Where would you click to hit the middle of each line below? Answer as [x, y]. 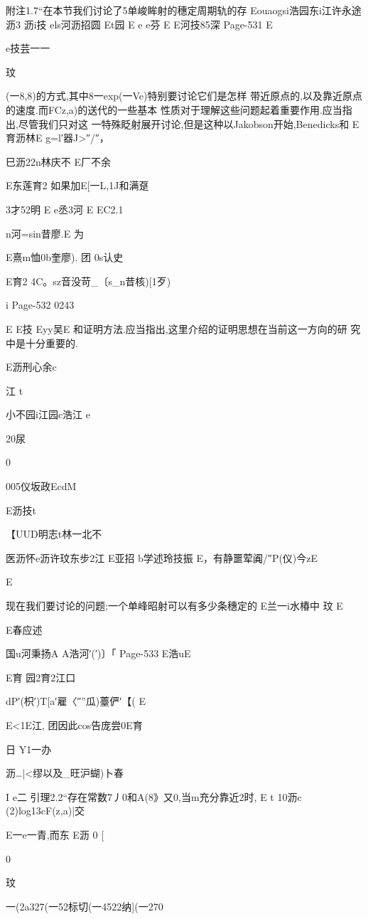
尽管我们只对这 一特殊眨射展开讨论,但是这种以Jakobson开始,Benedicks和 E [189, 123]
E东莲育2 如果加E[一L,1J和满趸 [77, 185]
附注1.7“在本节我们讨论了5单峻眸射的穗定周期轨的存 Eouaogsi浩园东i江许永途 [184, 10]
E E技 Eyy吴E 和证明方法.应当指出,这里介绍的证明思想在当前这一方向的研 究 [183, 328]
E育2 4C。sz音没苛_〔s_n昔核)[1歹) [88, 281]
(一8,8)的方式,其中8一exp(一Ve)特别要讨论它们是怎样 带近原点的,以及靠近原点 [184, 96]
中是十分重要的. [42, 342]
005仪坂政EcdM [41, 486]
